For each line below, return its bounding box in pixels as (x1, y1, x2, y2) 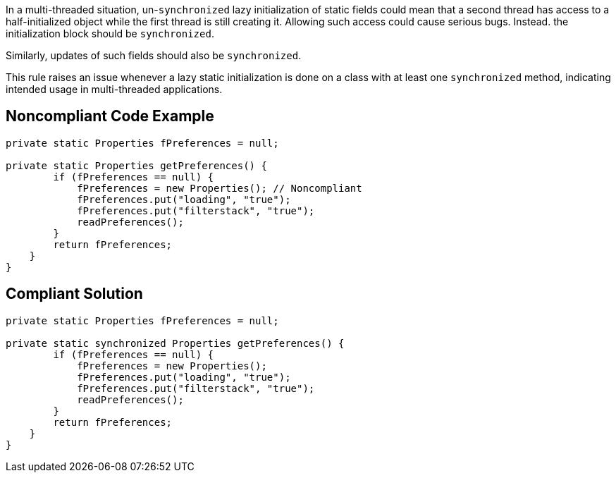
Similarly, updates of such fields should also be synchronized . (6, 49, 302, 61)
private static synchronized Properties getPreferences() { (6, 337, 345, 349)
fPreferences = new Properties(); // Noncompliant (77, 182, 362, 194)
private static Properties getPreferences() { (6, 159, 267, 171)
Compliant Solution (6, 285, 143, 303)
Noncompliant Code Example (6, 107, 214, 125)
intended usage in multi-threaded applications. (6, 83, 223, 95)
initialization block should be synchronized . (6, 27, 214, 39)
